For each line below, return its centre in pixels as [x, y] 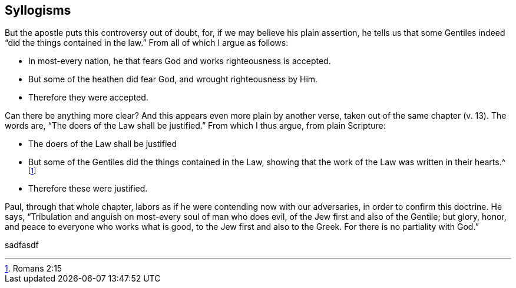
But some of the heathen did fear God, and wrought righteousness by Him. [173, 79]
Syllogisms [38, 10]
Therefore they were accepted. [88, 98]
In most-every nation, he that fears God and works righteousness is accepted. [180, 61]
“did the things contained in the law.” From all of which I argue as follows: [147, 43]
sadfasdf [22, 245]
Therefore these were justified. [88, 189]
